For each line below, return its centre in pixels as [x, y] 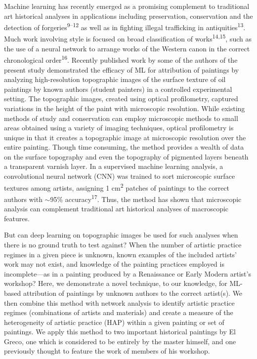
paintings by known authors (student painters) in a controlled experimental [118, 89]
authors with [23, 199]
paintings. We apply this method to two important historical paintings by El [120, 332]
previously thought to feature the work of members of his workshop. [107, 351]
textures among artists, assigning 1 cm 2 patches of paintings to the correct [117, 187]
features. [17, 218]
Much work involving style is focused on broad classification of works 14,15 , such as [128, 38]
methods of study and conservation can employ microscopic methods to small [121, 118]
